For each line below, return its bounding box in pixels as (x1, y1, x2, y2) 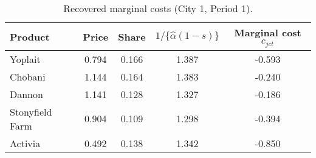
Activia (10, 136, 41, 150)
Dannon (10, 87, 43, 101)
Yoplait (10, 51, 41, 66)
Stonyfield (10, 104, 52, 119)
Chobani (10, 69, 46, 84)
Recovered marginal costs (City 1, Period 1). (63, 1, 253, 15)
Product (10, 29, 50, 44)
